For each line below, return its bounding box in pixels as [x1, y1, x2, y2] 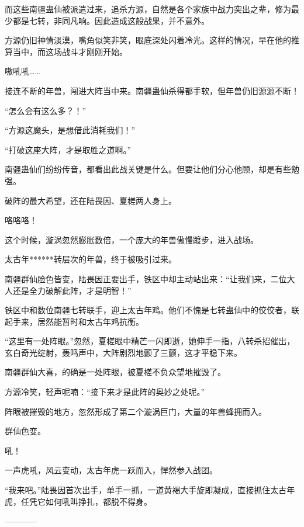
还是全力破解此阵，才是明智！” [12, 284, 132, 296]
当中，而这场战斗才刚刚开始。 [12, 45, 127, 57]
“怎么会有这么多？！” [5, 104, 87, 116]
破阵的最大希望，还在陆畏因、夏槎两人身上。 [5, 194, 177, 206]
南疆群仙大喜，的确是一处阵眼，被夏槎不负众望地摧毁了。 [5, 366, 226, 378]
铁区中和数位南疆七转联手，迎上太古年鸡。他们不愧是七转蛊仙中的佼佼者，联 [5, 304, 299, 316]
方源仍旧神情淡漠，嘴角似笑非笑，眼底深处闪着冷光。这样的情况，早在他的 [5, 34, 291, 46]
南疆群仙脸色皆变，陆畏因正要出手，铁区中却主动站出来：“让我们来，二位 [5, 272, 287, 285]
